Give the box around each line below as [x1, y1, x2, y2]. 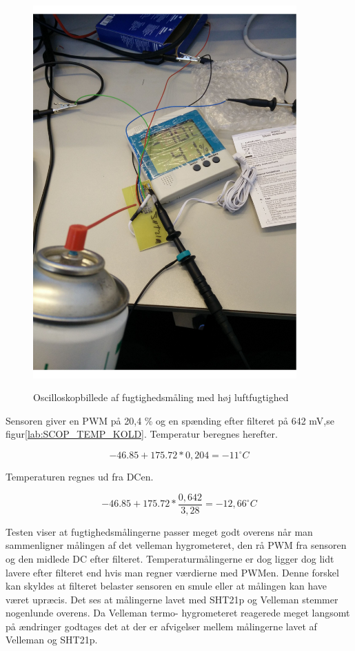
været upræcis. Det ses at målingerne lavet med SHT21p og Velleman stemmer [6, 592, 338, 606]
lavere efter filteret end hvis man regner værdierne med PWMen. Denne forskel [6, 565, 339, 579]
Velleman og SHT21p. [6, 632, 98, 647]
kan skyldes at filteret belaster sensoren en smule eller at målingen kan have [6, 579, 327, 593]
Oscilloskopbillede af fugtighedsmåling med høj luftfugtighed [33, 390, 289, 405]
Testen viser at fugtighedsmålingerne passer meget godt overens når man [6, 524, 313, 538]
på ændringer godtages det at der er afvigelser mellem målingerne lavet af [6, 619, 317, 633]
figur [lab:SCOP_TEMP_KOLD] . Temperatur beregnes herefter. [6, 427, 278, 441]
